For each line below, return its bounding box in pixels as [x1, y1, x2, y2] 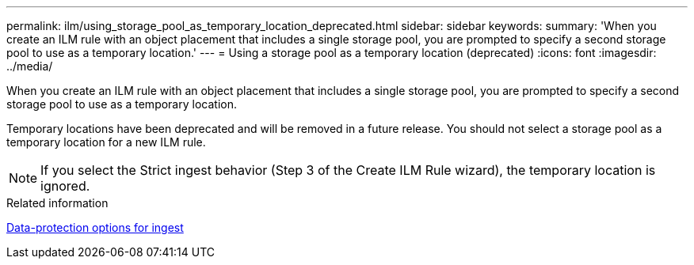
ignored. [40, 178, 90, 194]
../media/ [6, 59, 53, 73]
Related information [6, 196, 109, 210]
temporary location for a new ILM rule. [6, 135, 206, 149]
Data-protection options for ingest [6, 221, 184, 234]
